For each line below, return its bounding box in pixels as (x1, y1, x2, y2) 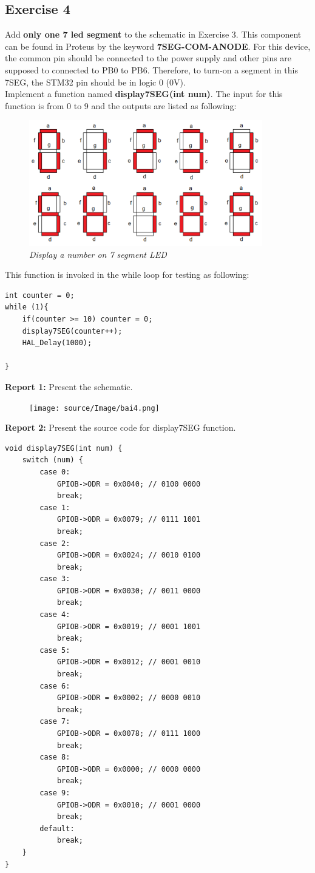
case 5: (39, 645, 70, 655)
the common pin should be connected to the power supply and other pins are (5, 52, 292, 64)
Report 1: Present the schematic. (5, 380, 133, 393)
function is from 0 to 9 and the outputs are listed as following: (5, 99, 237, 112)
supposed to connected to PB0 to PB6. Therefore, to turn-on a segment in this (5, 63, 299, 76)
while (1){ (5, 303, 49, 312)
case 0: (39, 467, 70, 476)
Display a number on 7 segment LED (29, 248, 167, 260)
